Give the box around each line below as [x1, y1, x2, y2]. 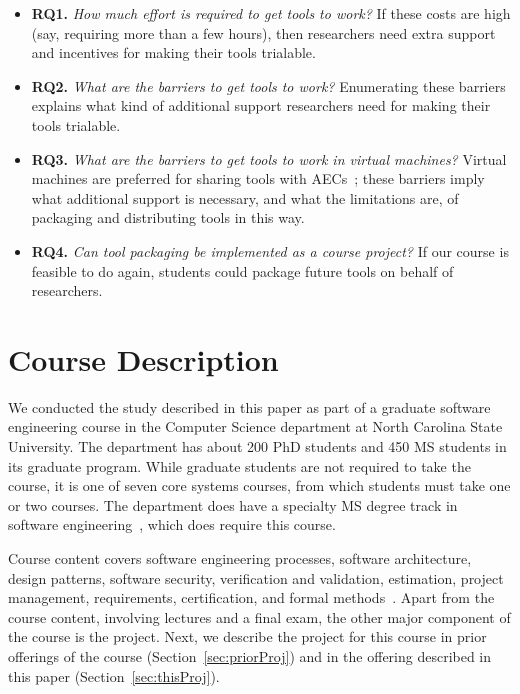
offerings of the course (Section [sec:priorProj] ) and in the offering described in [8, 645, 492, 666]
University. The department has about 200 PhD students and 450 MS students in [8, 436, 507, 457]
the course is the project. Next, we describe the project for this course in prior [8, 626, 487, 647]
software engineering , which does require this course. [8, 514, 336, 535]
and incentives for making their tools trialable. [31, 42, 316, 63]
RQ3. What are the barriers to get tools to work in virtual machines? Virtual [31, 148, 507, 169]
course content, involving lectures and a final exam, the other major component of [8, 606, 511, 627]
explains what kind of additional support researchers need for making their [31, 95, 491, 116]
